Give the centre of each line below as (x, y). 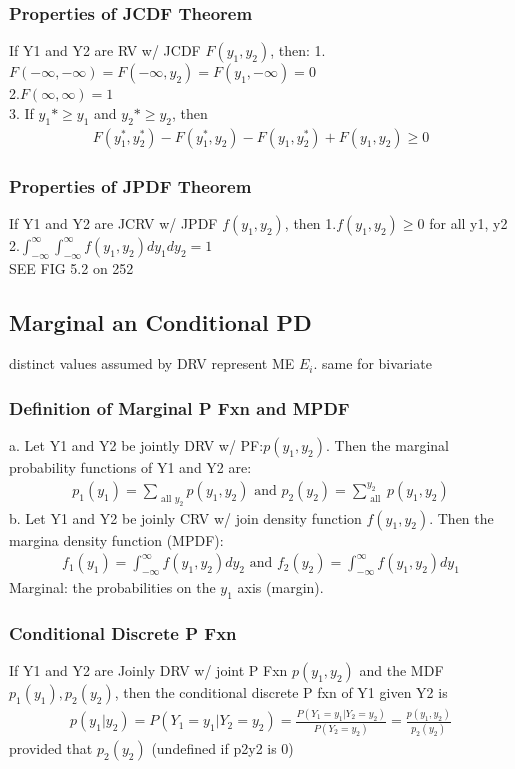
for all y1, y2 (468, 222)
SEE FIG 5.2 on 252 (71, 267)
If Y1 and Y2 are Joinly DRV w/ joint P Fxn (148, 670)
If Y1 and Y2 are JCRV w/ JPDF (113, 222)
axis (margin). (280, 587)
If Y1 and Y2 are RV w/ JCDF (105, 50)
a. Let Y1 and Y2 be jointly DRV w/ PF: (136, 445)
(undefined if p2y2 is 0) (222, 747)
